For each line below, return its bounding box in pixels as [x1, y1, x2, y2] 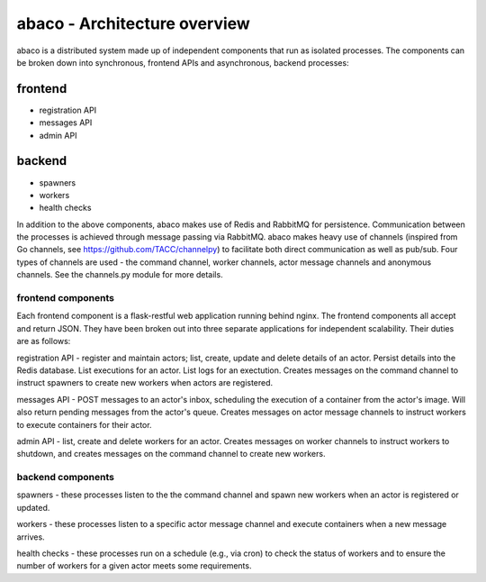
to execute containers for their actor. [16, 419, 152, 430]
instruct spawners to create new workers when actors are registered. [16, 377, 274, 388]
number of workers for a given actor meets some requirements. [16, 560, 252, 571]
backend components [16, 471, 114, 484]
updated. [16, 502, 50, 513]
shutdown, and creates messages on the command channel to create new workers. [16, 449, 326, 459]
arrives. [16, 532, 45, 542]
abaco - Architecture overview [16, 14, 251, 33]
